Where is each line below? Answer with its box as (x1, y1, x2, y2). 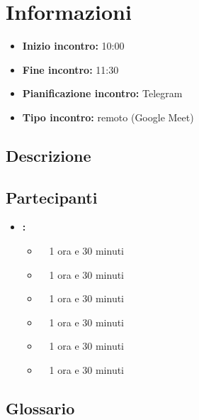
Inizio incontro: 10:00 (22, 38, 125, 53)
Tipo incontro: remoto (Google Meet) (22, 109, 194, 124)
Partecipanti (6, 186, 98, 208)
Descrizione (6, 144, 91, 166)
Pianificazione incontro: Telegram (22, 86, 183, 101)
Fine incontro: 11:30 (22, 62, 119, 77)
